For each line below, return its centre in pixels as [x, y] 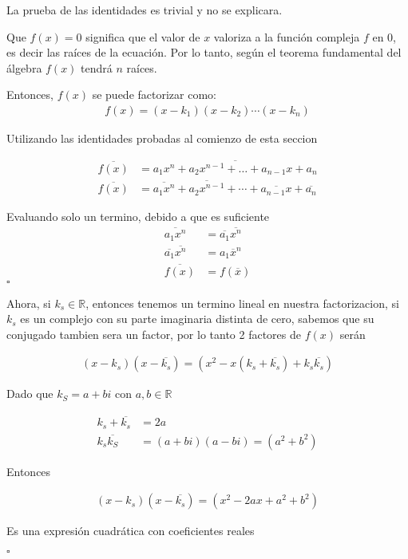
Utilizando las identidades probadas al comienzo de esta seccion [162, 138]
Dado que [30, 394]
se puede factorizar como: [154, 94]
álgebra [24, 67]
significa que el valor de [143, 36]
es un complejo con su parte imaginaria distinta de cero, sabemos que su [197, 319]
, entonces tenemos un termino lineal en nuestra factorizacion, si [242, 303]
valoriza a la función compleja [287, 36]
